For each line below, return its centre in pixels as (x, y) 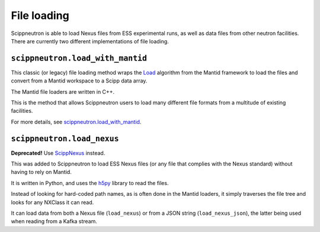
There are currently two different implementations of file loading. (90, 41)
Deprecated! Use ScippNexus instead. (58, 153)
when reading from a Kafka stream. (54, 221)
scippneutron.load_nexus (65, 139)
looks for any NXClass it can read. (52, 202)
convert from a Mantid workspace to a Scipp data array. (79, 81)
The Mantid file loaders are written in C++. (63, 91)
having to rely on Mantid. (41, 172)
